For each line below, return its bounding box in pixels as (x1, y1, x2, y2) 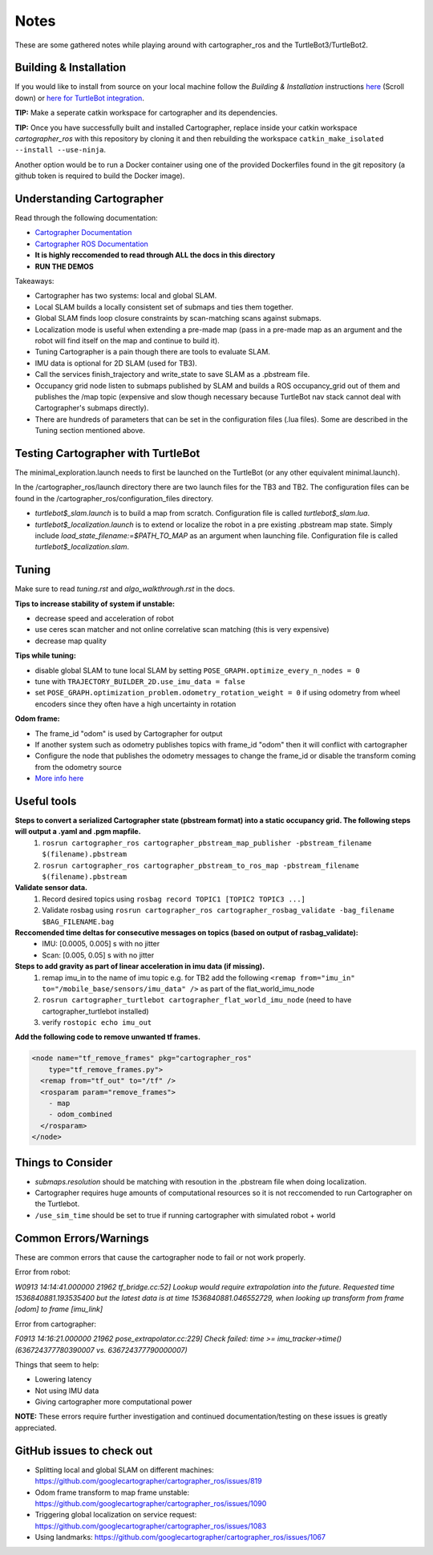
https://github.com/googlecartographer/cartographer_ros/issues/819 (34, 1476, 262, 1486)
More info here (34, 774, 84, 784)
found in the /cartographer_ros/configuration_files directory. (14, 493, 214, 503)
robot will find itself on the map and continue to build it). (34, 336, 220, 345)
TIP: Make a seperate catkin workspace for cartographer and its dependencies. (14, 108, 278, 118)
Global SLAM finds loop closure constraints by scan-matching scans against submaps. (34, 314, 322, 323)
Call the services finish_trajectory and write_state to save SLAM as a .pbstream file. (34, 370, 310, 379)
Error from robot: (14, 1267, 71, 1277)
